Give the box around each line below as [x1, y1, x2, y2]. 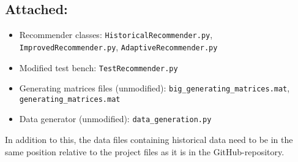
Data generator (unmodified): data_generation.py [19, 112, 212, 125]
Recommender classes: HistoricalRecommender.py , [19, 28, 213, 41]
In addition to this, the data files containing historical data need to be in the [5, 133, 293, 146]
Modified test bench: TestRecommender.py [19, 61, 178, 74]
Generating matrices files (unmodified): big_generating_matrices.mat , [19, 82, 290, 94]
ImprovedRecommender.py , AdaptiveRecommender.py [19, 40, 218, 53]
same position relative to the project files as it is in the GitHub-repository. [5, 145, 285, 158]
